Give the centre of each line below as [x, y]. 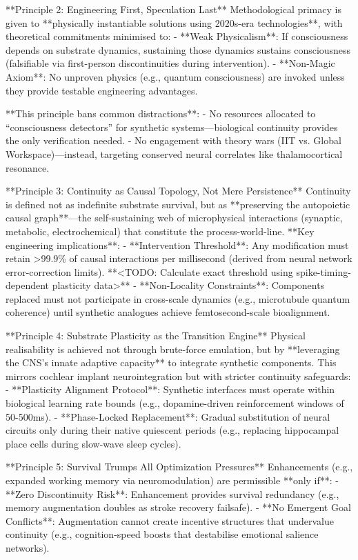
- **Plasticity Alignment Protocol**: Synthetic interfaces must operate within [170, 389]
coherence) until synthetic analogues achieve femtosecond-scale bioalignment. [168, 312]
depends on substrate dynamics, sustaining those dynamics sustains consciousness [178, 49]
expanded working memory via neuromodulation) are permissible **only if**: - [172, 480]
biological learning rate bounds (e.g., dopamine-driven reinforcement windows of [175, 403]
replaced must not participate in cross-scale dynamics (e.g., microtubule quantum [178, 298]
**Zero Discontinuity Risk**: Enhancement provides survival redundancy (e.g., [172, 493]
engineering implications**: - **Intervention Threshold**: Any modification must [177, 244]
